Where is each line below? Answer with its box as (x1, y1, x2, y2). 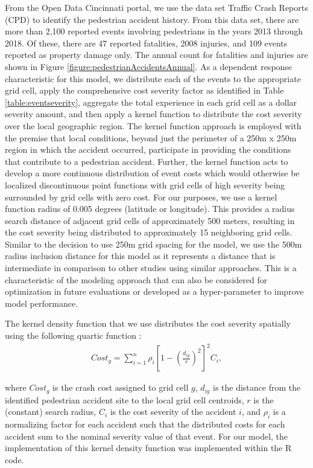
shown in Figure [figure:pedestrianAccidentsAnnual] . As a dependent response (5, 60, 292, 72)
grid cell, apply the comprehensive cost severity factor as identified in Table (5, 84, 284, 97)
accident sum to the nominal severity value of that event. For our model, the (5, 429, 288, 442)
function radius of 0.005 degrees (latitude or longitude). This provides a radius (5, 202, 295, 215)
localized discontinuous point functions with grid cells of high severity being (5, 178, 285, 191)
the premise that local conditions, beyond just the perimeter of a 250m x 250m (5, 131, 297, 144)
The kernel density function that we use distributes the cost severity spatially (5, 317, 291, 330)
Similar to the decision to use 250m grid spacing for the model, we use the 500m (5, 237, 302, 250)
